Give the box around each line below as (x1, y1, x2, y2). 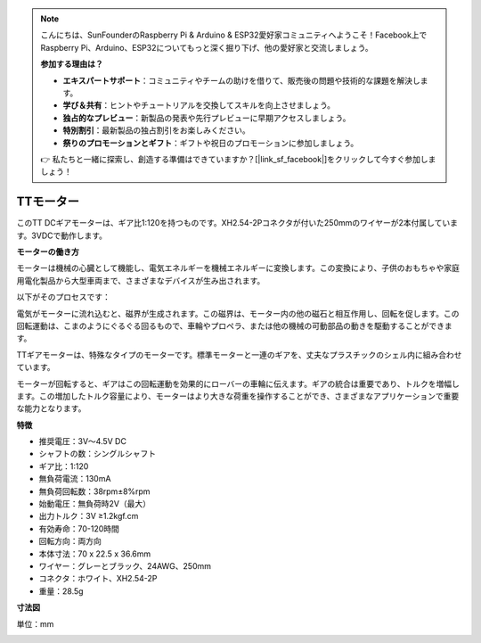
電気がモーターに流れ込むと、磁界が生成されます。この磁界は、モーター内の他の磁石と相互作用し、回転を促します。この (16, 308, 460, 318)
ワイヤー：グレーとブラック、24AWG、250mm (38, 560, 211, 571)
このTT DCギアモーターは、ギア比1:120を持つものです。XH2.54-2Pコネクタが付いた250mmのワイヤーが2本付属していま (16, 218, 459, 228)
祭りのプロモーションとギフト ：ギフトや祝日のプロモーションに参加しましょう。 (62, 137, 359, 148)
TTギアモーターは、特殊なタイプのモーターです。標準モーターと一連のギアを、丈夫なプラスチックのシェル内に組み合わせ (16, 349, 462, 360)
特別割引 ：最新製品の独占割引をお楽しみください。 (62, 125, 250, 136)
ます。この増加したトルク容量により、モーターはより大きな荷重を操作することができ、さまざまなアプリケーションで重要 (16, 391, 460, 401)
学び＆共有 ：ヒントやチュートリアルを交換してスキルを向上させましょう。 (62, 100, 336, 111)
